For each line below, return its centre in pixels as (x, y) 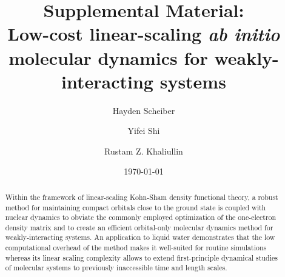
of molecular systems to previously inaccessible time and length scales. (116, 268)
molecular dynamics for (108, 57)
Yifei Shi (144, 131)
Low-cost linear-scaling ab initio (144, 34)
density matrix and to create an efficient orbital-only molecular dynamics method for (139, 227)
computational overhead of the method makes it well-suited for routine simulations (136, 248)
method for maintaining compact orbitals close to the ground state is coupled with (136, 207)
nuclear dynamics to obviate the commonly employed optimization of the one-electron (141, 217)
